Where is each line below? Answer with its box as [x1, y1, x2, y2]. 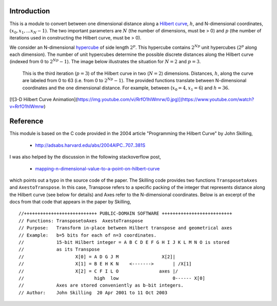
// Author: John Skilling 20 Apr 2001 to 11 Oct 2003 [18, 290, 168, 295]
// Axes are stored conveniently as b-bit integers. [18, 282, 184, 289]
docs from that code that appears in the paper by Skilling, [9, 199, 131, 205]
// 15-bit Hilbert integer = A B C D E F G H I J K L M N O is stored [18, 239, 230, 245]
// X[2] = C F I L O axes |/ [18, 268, 179, 274]
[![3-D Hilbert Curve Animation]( [9, 97, 78, 103]
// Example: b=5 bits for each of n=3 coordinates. [18, 232, 156, 238]
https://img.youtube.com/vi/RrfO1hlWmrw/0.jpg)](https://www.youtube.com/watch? [77, 97, 254, 103]
